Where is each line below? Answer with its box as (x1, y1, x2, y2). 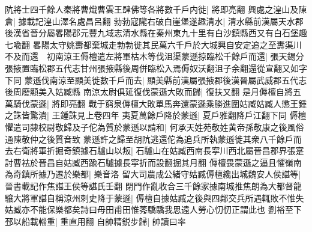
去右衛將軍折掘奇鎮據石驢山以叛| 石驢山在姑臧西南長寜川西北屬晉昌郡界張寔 (5, 144, 304, 157)
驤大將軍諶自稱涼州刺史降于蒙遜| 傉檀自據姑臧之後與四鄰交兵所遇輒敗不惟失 (5, 191, 304, 204)
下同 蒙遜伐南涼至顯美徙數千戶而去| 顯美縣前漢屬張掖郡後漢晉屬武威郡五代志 (5, 73, 307, 86)
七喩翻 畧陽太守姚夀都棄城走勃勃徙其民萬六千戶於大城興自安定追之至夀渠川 (5, 38, 302, 50)
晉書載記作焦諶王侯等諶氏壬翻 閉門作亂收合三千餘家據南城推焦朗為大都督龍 (5, 179, 302, 192)
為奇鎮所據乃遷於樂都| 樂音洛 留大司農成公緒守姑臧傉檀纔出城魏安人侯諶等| (5, 168, 301, 180)
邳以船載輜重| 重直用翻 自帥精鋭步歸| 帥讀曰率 (5, 215, 186, 227)
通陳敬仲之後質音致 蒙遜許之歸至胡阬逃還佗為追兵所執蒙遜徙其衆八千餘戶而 (5, 132, 302, 145)
